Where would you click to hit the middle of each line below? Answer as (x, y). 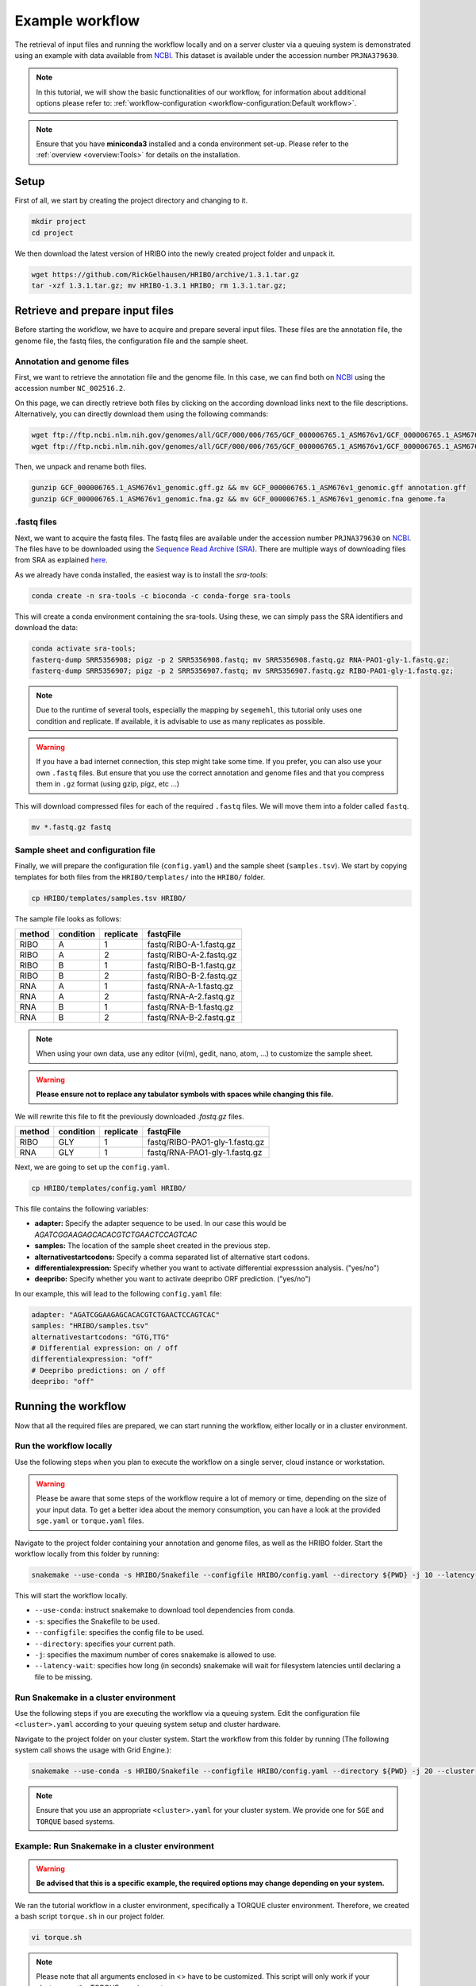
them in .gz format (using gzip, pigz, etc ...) (108, 784)
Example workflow (77, 21)
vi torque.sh (57, 1937)
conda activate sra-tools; (84, 649)
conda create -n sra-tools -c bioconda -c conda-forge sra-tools (161, 595)
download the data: (46, 628)
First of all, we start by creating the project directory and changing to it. (131, 201)
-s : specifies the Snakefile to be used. (97, 1621)
